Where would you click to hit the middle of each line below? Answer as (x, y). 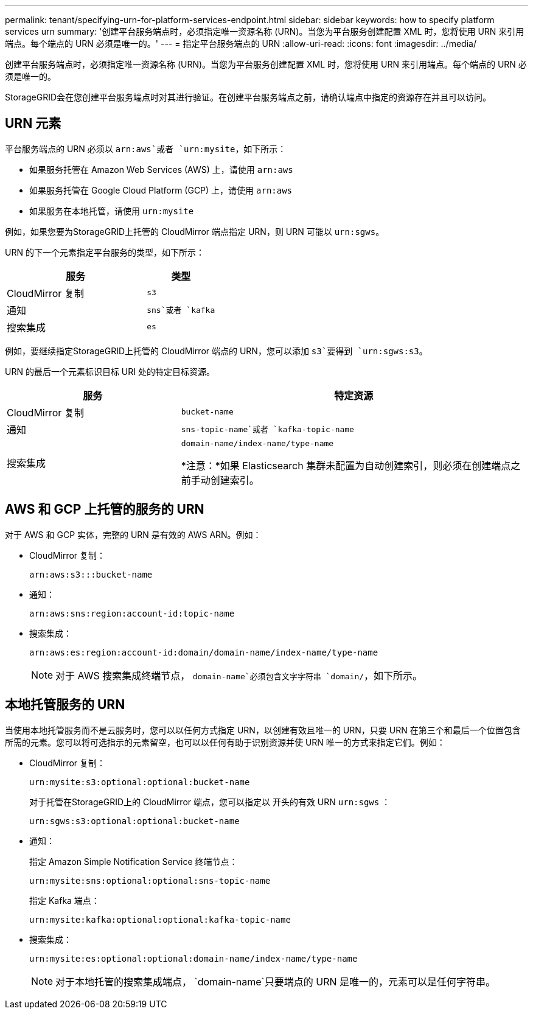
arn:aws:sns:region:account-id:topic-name (132, 613)
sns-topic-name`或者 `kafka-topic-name (267, 430)
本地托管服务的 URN (65, 705)
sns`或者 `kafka (181, 310)
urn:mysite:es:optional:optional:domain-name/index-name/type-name (193, 958)
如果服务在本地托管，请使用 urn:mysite (112, 211)
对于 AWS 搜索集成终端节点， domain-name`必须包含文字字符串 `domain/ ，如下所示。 (239, 675)
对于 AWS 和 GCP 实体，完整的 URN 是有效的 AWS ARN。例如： (133, 534)
